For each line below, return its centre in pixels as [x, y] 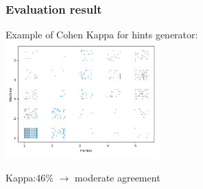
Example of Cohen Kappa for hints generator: [102, 35]
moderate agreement [118, 177]
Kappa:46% [30, 177]
